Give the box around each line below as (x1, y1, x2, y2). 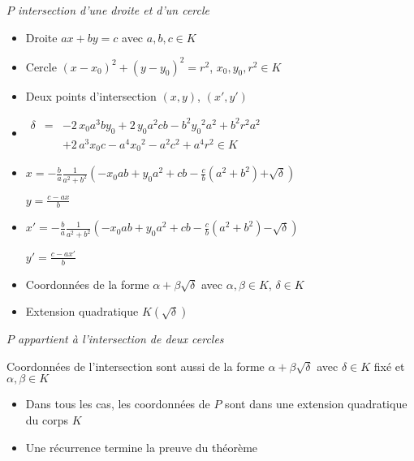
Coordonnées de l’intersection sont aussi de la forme (6, 357, 265, 374)
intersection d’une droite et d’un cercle (18, 2, 210, 18)
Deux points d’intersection (25, 87, 157, 104)
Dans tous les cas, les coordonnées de (25, 395, 210, 412)
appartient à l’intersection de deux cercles (18, 330, 224, 347)
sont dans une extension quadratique (225, 395, 408, 412)
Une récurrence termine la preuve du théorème (25, 438, 258, 455)
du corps (25, 411, 69, 428)
